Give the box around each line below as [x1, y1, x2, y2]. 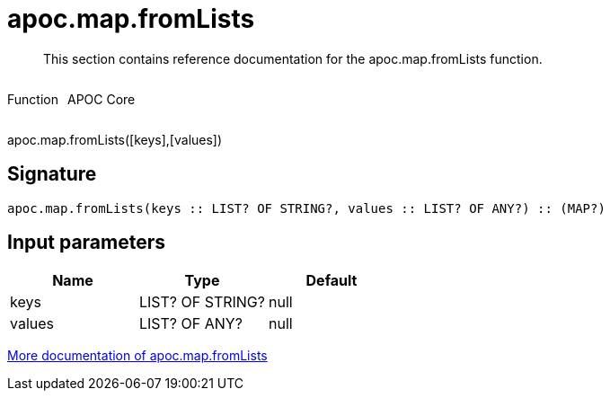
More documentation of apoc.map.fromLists [7, 348, 268, 364]
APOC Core [66, 91, 136, 107]
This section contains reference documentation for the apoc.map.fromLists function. [43, 50, 543, 66]
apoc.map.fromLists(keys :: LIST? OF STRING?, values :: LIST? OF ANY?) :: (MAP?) [7, 200, 606, 216]
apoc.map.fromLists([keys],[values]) [7, 131, 223, 147]
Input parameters [7, 231, 166, 254]
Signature [7, 163, 97, 186]
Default [305, 271, 358, 290]
